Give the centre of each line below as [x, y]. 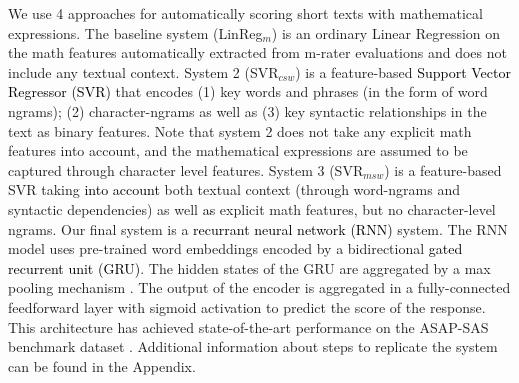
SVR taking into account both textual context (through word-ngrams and [234, 189]
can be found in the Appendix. [102, 365]
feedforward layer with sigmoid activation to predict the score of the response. [247, 306]
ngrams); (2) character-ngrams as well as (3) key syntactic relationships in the [247, 110]
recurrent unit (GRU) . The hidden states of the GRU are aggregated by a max [249, 267]
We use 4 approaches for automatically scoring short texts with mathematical [245, 13]
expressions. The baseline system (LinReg [135, 32]
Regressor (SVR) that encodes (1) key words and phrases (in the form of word [248, 91]
